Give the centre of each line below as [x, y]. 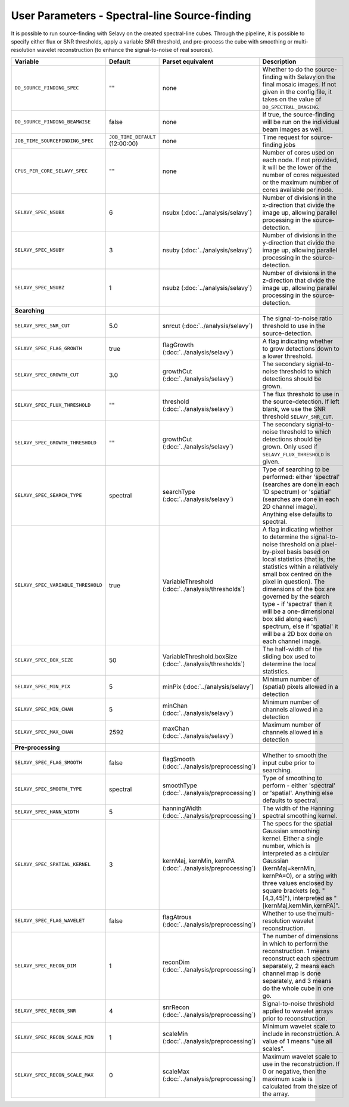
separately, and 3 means [297, 981]
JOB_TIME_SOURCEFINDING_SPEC [54, 141]
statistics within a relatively [300, 567]
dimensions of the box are [299, 589]
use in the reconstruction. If [301, 1063]
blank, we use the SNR [294, 409]
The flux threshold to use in [301, 394]
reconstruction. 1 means [296, 951]
